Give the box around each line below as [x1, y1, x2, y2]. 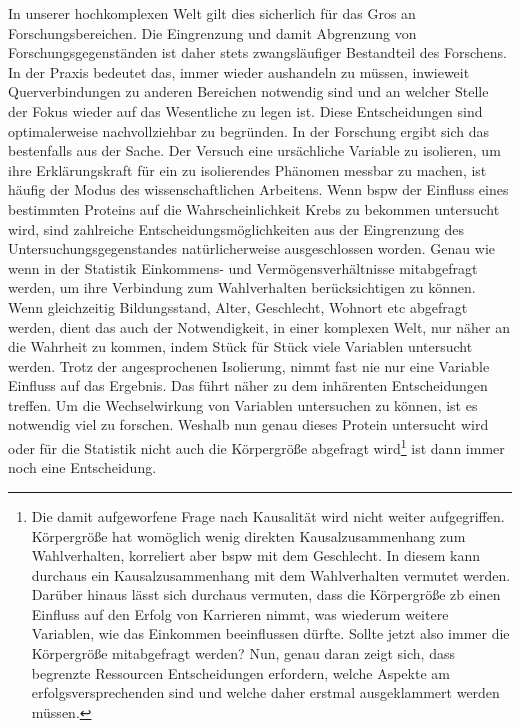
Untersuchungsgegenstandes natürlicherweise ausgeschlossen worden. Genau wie [8, 238, 496, 259]
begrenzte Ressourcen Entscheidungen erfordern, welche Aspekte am [31, 662, 450, 683]
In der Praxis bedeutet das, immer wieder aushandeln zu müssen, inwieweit [8, 61, 470, 82]
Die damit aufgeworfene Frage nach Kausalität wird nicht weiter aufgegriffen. [31, 505, 505, 526]
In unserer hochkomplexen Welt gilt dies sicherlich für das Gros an [8, 3, 416, 23]
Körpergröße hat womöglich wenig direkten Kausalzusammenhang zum [31, 525, 466, 546]
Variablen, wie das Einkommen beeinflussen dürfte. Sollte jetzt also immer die [31, 623, 510, 644]
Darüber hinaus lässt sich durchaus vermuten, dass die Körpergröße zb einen [31, 584, 501, 605]
